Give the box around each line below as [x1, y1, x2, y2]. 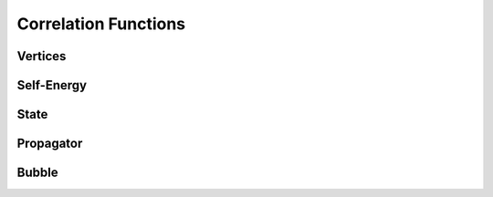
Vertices [16, 48, 67, 64]
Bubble [16, 165, 58, 181]
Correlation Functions [16, 14, 186, 34]
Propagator [16, 136, 83, 151]
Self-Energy [16, 78, 87, 93]
